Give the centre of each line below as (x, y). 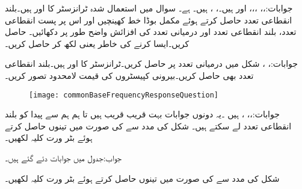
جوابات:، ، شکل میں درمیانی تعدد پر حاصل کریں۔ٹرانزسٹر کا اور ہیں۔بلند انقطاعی (151, 64)
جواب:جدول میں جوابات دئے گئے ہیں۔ (63, 158)
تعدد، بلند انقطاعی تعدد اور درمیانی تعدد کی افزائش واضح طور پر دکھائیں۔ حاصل (151, 32)
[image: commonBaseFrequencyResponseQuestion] (124, 95)
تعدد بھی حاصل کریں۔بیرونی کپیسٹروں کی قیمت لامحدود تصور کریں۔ (129, 75)
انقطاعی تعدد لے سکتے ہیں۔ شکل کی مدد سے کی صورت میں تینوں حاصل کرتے (148, 125)
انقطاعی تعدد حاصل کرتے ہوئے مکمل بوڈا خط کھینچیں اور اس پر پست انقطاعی (149, 20)
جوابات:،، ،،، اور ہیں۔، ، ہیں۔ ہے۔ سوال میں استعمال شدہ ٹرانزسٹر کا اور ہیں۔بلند (149, 8)
